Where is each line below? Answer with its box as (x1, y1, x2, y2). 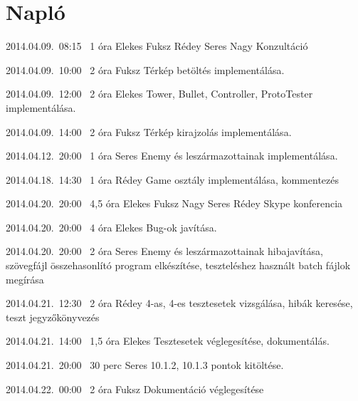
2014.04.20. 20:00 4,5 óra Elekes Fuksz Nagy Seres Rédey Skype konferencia (6, 196, 343, 211)
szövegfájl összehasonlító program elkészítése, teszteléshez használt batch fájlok (6, 258, 351, 273)
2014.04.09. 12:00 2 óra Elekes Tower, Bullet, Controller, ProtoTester (6, 86, 313, 101)
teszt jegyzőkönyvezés (6, 309, 100, 324)
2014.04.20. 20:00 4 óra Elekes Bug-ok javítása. (6, 219, 217, 234)
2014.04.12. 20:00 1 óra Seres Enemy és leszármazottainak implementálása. (6, 148, 338, 163)
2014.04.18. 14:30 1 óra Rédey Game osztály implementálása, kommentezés (6, 172, 339, 187)
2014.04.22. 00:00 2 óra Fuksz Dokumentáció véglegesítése (6, 381, 264, 396)
